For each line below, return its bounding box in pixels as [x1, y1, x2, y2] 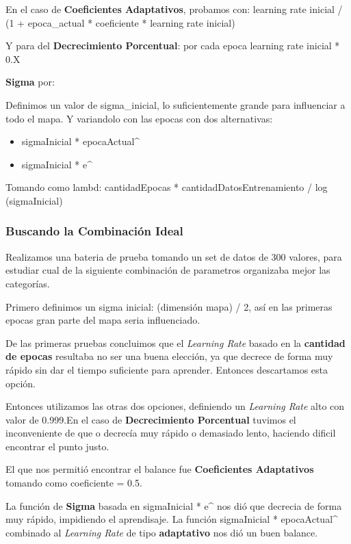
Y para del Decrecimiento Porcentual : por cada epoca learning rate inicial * [5, 38, 340, 53]
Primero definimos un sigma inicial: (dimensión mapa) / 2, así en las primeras [5, 299, 333, 313]
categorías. [5, 276, 50, 290]
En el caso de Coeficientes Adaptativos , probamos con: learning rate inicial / [5, 2, 343, 16]
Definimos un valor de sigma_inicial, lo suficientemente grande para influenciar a [5, 97, 346, 112]
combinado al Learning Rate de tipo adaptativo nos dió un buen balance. [5, 525, 318, 539]
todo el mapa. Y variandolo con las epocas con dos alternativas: [5, 111, 273, 125]
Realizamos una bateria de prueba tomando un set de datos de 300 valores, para [5, 249, 342, 263]
